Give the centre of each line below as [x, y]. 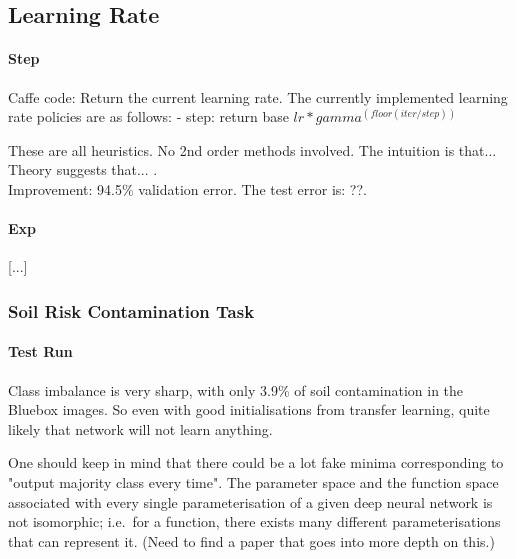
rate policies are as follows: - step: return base [148, 116]
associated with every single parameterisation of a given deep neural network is [250, 501]
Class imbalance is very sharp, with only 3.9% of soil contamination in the [236, 389]
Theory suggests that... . [83, 169]
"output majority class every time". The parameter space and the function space [253, 481]
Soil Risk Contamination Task [131, 310]
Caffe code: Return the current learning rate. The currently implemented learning [258, 96]
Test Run [40, 351]
